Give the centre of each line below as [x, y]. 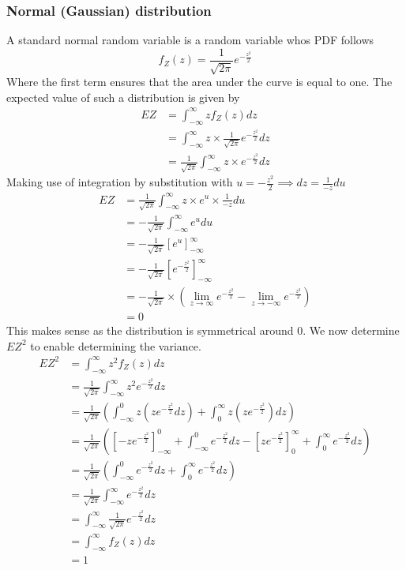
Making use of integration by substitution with [120, 182]
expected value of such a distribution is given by [123, 97]
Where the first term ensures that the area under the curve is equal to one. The [199, 82]
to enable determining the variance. [116, 345]
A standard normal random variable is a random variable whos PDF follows [190, 40]
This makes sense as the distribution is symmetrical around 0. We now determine [203, 330]
